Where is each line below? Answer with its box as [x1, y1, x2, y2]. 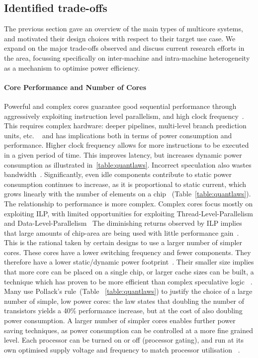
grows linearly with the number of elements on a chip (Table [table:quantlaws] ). [4, 188, 251, 199]
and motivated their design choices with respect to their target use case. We [4, 33, 236, 43]
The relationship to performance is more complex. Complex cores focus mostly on [4, 198, 253, 208]
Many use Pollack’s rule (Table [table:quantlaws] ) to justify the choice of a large [4, 286, 253, 296]
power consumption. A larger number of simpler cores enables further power [4, 315, 236, 326]
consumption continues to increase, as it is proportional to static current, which [4, 179, 247, 189]
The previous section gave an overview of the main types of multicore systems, [4, 23, 243, 34]
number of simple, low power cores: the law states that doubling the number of [4, 295, 245, 306]
